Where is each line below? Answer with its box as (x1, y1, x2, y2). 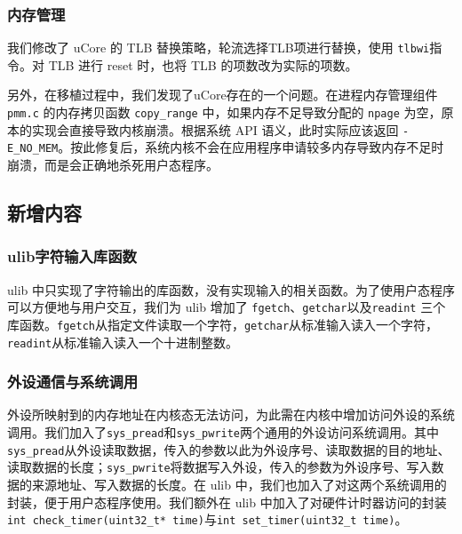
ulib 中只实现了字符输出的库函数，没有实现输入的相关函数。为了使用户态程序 (7, 280, 456, 299)
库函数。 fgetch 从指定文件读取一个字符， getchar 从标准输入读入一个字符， (7, 315, 439, 333)
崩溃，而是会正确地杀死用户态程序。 (7, 155, 219, 174)
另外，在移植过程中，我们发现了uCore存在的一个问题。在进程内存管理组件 (7, 85, 438, 104)
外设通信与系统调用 (7, 371, 139, 393)
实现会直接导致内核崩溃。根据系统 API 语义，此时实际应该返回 (31, 120, 399, 139)
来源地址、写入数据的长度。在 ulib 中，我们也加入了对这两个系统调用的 (31, 474, 447, 493)
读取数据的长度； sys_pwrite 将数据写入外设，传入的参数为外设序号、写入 (7, 458, 432, 476)
